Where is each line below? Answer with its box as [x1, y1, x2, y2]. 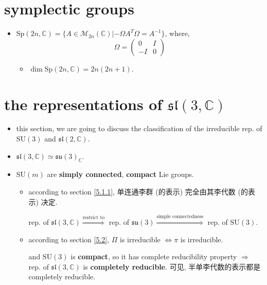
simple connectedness [156, 214, 203, 220]
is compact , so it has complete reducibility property [70, 251, 237, 262]
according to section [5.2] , [28, 234, 110, 244]
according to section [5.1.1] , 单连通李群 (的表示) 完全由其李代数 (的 [28, 186, 248, 197]
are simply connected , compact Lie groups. [47, 169, 194, 180]
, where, [165, 28, 190, 39]
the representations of [4, 93, 163, 114]
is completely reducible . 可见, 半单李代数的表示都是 [83, 261, 261, 272]
